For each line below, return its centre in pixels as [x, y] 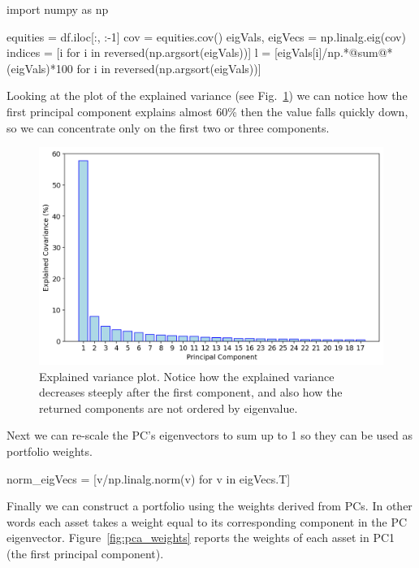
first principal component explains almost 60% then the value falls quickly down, [207, 111]
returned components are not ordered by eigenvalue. [168, 408]
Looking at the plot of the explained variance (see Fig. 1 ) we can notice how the [207, 95]
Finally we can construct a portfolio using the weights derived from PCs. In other [209, 506]
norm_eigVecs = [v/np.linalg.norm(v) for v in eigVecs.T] [149, 478]
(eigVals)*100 [40, 68]
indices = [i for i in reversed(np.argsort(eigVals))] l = [139, 52]
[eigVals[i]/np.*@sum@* [333, 52]
